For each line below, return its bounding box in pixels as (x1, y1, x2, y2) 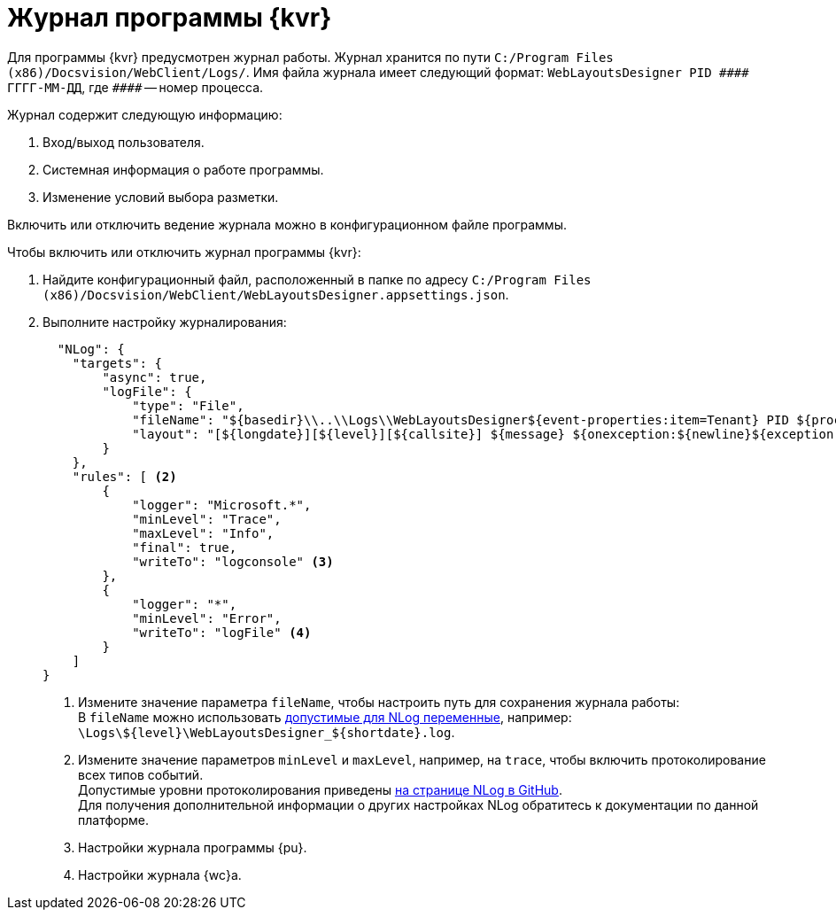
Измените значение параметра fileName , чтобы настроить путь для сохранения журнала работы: (78, 694, 680, 710)
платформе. (78, 812, 149, 828)
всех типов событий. (78, 766, 204, 782)
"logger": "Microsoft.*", (132, 497, 312, 512)
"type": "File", (132, 398, 244, 413)
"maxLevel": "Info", (132, 525, 275, 540)
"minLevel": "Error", (132, 610, 282, 626)
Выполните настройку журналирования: (43, 314, 287, 330)
